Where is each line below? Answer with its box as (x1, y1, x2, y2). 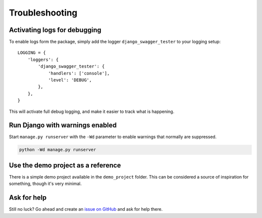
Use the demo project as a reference (9, 161, 121, 169)
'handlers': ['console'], (48, 71, 110, 76)
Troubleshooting (9, 7, 78, 18)
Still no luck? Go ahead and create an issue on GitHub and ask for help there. (9, 206, 163, 212)
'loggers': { (27, 56, 59, 62)
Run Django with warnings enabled (9, 121, 117, 129)
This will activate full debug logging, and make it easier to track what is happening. (9, 109, 175, 114)
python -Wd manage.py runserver (19, 147, 97, 153)
